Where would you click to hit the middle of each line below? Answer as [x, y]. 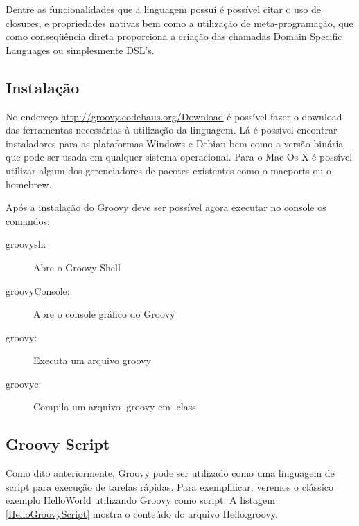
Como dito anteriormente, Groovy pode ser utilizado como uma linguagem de [170, 473]
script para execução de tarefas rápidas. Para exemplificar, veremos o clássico [169, 486]
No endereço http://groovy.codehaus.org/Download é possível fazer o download [174, 116]
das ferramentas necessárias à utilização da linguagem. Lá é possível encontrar [172, 130]
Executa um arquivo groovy [92, 360]
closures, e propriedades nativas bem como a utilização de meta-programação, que [179, 22]
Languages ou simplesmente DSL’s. [80, 49]
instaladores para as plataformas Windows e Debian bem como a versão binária [175, 143]
